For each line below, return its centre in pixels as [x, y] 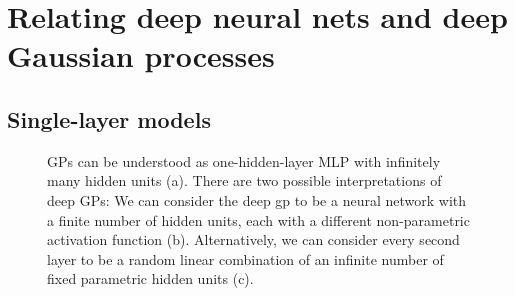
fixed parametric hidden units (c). [150, 278]
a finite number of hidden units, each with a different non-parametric [258, 219]
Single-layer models [109, 118]
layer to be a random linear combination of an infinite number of [245, 258]
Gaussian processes [141, 55]
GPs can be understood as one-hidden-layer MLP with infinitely [244, 160]
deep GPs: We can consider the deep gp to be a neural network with [257, 199]
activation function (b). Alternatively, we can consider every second [253, 239]
